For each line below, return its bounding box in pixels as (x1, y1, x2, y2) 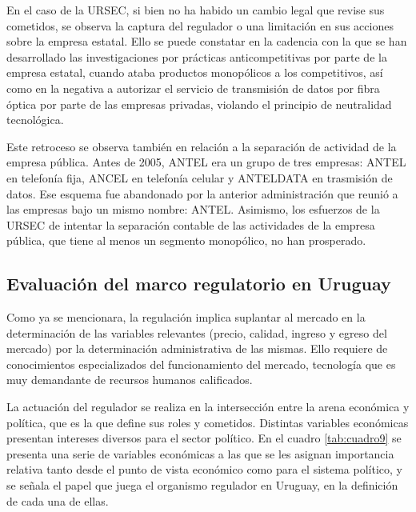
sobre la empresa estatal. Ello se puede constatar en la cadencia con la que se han (6, 33, 407, 50)
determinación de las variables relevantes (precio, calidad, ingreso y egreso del (6, 324, 387, 341)
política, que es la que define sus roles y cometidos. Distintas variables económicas (6, 414, 409, 430)
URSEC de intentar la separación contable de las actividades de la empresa (6, 216, 375, 233)
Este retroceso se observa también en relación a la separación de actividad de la (6, 138, 397, 154)
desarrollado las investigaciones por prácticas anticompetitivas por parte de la (6, 48, 387, 65)
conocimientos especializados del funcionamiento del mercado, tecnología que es (6, 355, 396, 372)
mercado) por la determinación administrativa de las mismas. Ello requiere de (6, 340, 388, 357)
